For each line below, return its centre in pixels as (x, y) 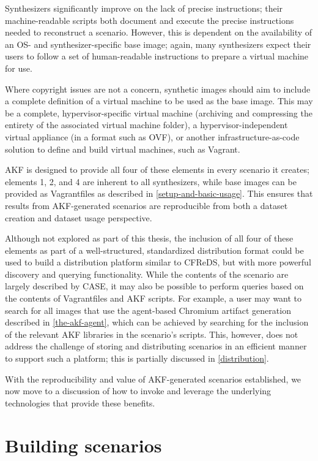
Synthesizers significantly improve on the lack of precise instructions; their (144, 8)
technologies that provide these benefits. (80, 402)
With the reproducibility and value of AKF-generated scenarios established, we (153, 379)
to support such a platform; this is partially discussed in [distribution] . (137, 358)
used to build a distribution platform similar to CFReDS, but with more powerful (158, 262)
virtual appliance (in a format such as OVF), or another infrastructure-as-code (152, 136)
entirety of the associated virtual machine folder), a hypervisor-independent (146, 125)
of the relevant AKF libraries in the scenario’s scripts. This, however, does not (152, 334)
